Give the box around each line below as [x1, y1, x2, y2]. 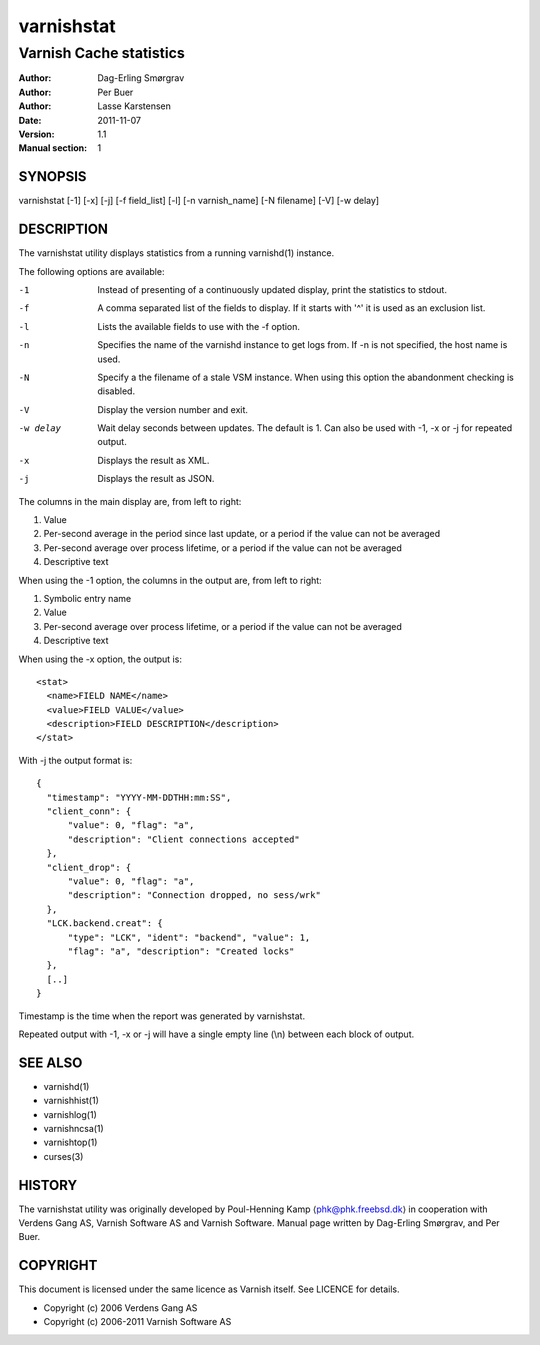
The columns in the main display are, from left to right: [18, 495, 242, 507]
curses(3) [43, 1150, 84, 1162]
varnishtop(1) [43, 1136, 98, 1149]
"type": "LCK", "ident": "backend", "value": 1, [67, 931, 311, 943]
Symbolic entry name [43, 592, 132, 604]
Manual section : [18, 142, 88, 154]
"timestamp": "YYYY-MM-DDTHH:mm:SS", [46, 791, 232, 803]
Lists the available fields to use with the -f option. [97, 320, 300, 332]
